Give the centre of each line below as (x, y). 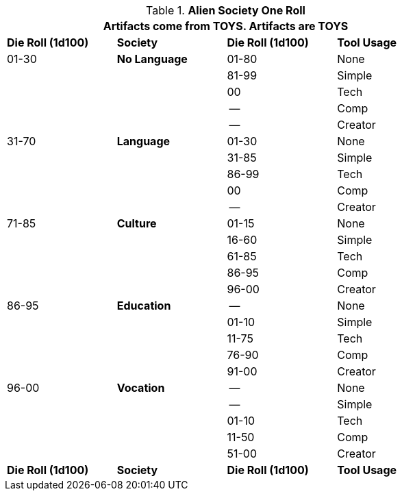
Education (144, 306)
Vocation (141, 388)
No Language (152, 59)
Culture (137, 223)
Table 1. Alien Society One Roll (226, 10)
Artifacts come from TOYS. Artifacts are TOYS (226, 26)
